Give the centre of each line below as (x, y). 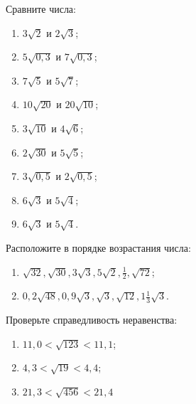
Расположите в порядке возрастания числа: (98, 247)
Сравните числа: (41, 9)
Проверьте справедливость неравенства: (92, 320)
